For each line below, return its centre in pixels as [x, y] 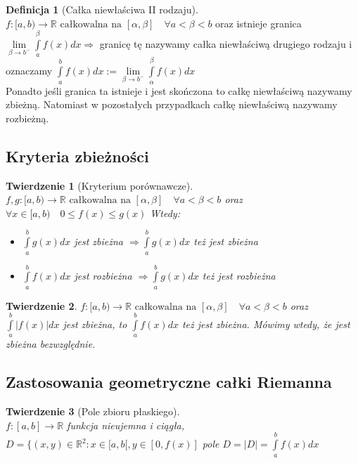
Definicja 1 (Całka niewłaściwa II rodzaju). [102, 9]
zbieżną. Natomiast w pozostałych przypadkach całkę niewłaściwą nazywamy [172, 104]
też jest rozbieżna [239, 276]
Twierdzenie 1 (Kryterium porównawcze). [100, 185]
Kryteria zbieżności [77, 156]
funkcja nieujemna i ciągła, [126, 425]
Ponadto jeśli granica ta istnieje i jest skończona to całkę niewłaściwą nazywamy [179, 90]
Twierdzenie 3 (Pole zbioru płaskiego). [93, 411]
